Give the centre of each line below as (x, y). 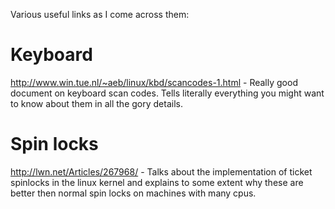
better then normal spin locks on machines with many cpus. (133, 193)
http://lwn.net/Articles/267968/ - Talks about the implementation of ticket (161, 171)
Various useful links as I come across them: (100, 14)
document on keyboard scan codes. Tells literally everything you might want (167, 93)
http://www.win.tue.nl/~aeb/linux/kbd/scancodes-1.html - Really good (154, 82)
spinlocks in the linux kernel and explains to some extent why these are (157, 182)
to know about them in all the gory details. (96, 103)
